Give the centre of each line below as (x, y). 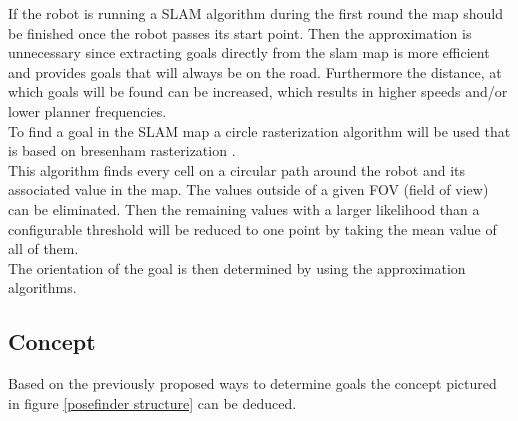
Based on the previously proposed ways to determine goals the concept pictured (252, 383)
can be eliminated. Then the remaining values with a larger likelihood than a (244, 208)
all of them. (43, 248)
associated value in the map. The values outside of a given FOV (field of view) (248, 189)
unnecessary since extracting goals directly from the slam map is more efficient (249, 52)
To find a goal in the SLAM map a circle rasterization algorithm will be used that (259, 130)
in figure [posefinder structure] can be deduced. (152, 402)
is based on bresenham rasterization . (122, 150)
